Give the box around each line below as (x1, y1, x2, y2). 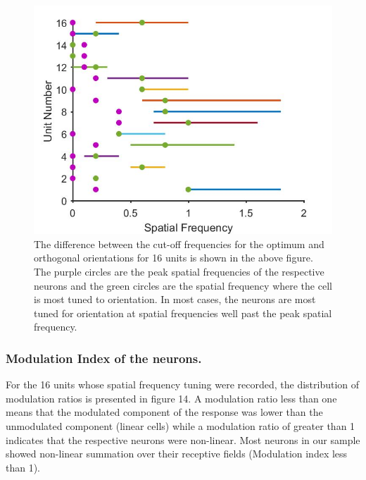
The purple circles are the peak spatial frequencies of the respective (34, 264, 324, 279)
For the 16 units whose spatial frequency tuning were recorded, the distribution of (6, 377, 360, 392)
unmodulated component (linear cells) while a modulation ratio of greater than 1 (6, 419, 355, 433)
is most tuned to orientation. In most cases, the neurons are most (34, 292, 316, 307)
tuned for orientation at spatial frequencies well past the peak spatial (34, 305, 332, 320)
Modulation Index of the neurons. (6, 349, 202, 367)
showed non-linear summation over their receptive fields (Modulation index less (6, 446, 348, 461)
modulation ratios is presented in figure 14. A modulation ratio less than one (6, 390, 337, 405)
